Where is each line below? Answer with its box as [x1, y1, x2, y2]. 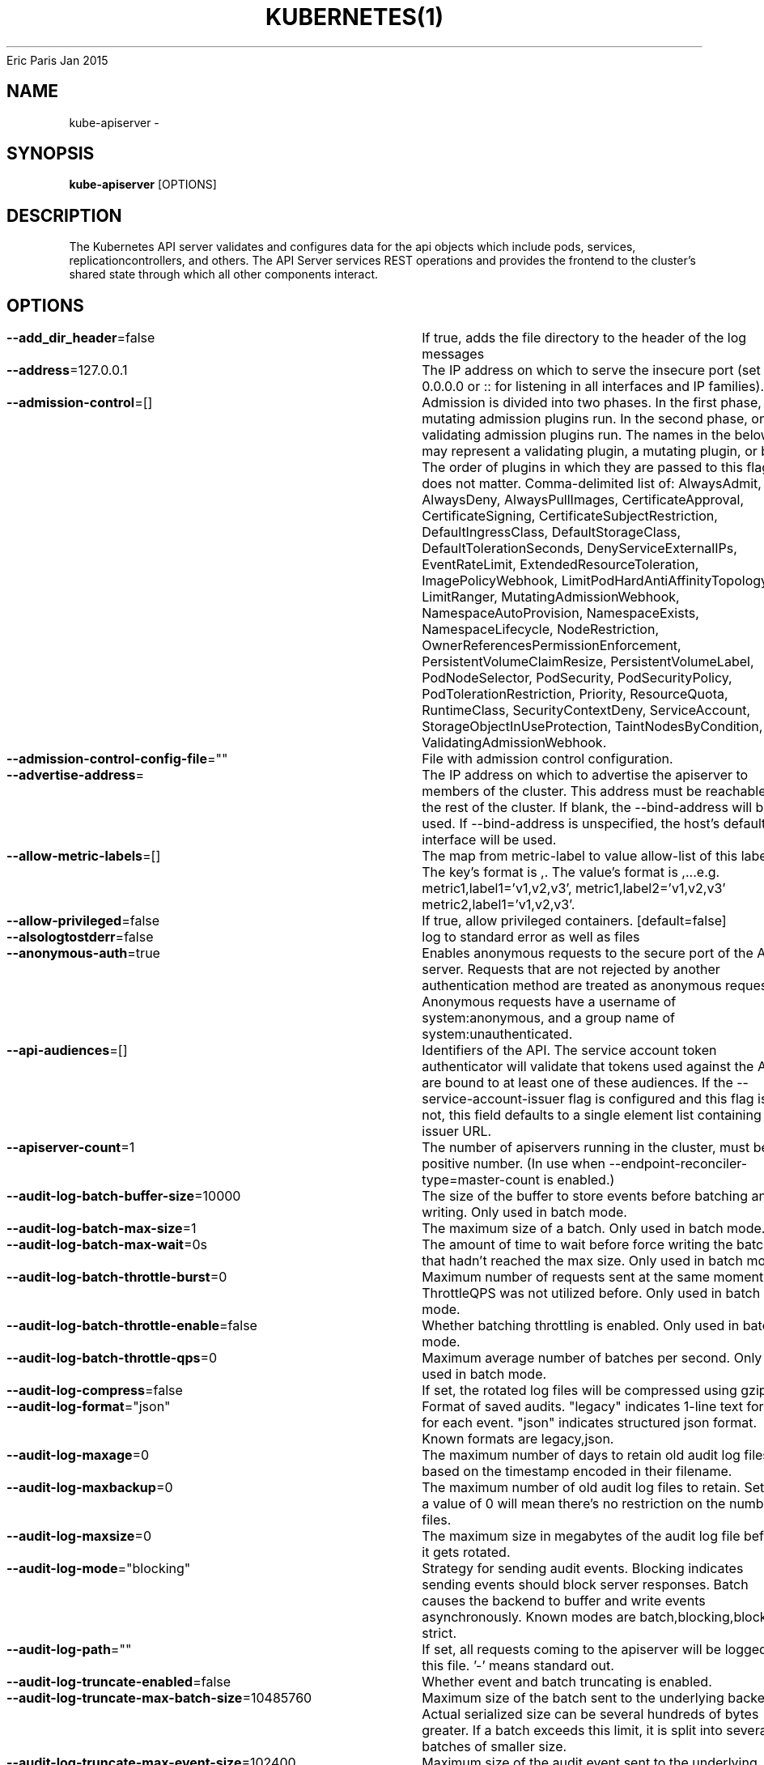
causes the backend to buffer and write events [422, 1593, 706, 1610]
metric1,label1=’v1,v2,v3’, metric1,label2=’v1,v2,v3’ [422, 880, 726, 897]
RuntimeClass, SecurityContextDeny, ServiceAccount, [422, 702, 751, 719]
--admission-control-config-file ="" [6, 751, 228, 768]
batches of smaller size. [422, 1738, 567, 1755]
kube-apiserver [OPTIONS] [69, 177, 217, 192]
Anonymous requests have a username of [422, 993, 677, 1010]
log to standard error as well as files [422, 929, 640, 946]
